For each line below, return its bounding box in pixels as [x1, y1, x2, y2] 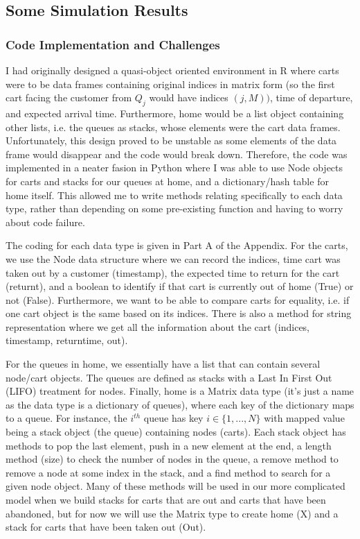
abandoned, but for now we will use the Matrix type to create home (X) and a [6, 506, 339, 520]
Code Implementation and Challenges [6, 35, 220, 53]
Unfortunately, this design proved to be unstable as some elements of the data [6, 133, 337, 148]
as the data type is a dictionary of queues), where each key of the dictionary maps [6, 397, 354, 411]
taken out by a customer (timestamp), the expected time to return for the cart [6, 265, 340, 280]
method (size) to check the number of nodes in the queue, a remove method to [6, 452, 339, 466]
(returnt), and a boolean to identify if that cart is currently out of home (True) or [6, 279, 354, 293]
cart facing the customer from [6, 90, 132, 105]
